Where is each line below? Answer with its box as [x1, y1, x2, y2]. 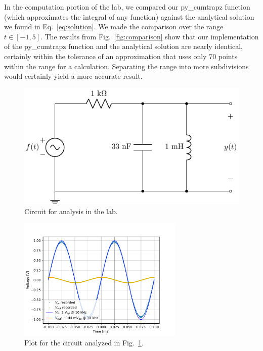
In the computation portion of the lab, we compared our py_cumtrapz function [4, 2, 250, 12]
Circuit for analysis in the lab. [24, 206, 118, 216]
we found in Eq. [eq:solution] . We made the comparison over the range [4, 21, 224, 32]
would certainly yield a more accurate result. [4, 71, 143, 81]
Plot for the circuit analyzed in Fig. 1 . [24, 337, 144, 348]
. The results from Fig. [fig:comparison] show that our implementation [40, 31, 259, 41]
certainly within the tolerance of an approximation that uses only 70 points [4, 51, 238, 61]
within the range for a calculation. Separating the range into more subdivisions [4, 61, 249, 71]
